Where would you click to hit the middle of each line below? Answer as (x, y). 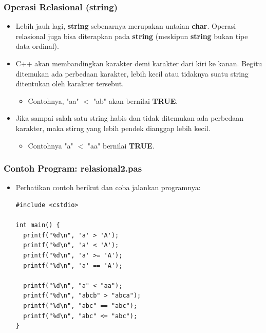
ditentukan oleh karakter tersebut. (70, 84)
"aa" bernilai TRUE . (121, 145)
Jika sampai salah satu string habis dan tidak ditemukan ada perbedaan (130, 118)
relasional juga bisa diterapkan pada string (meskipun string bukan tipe (132, 36)
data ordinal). (37, 46)
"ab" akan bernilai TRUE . (136, 100)
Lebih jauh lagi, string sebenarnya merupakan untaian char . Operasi (126, 26)
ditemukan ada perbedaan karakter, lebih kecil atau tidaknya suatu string (132, 73)
